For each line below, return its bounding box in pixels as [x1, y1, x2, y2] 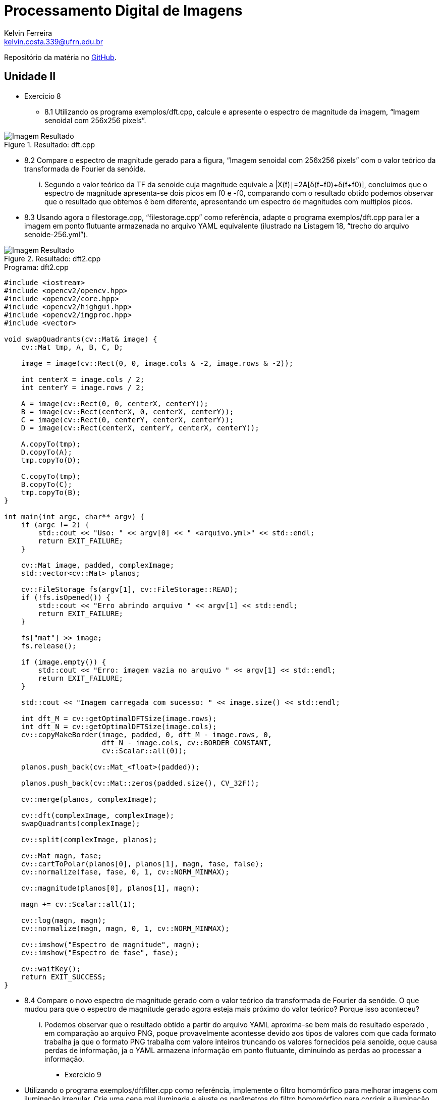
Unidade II [4, 70, 56, 83]
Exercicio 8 [24, 91, 61, 100]
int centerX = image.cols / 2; [21, 375, 145, 383]
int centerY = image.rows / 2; [21, 383, 145, 392]
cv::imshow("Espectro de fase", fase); [21, 948, 179, 957]
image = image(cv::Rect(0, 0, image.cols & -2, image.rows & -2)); [21, 359, 294, 367]
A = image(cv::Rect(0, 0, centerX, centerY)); [21, 399, 208, 408]
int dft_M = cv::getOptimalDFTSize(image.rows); [21, 714, 217, 723]
